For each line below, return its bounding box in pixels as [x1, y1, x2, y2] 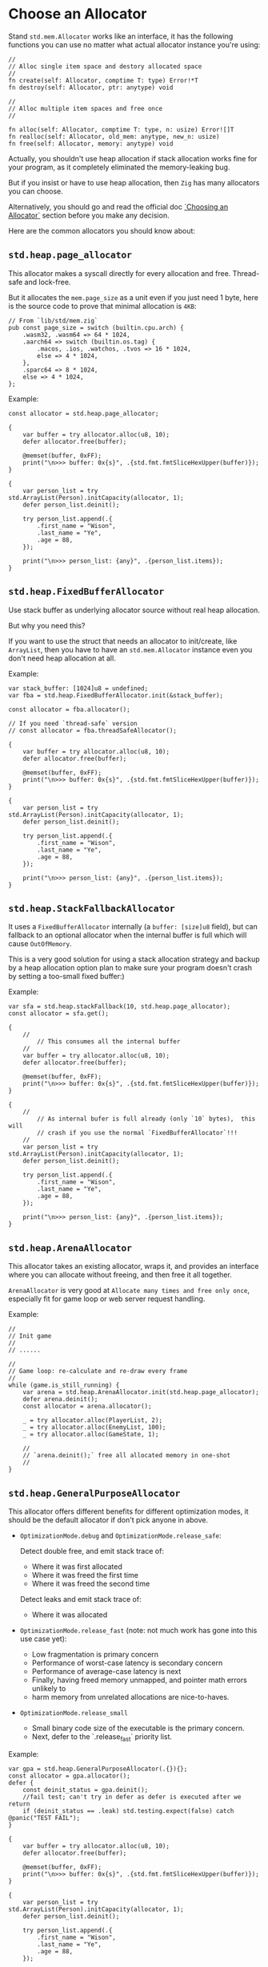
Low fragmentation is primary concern [31, 1650, 158, 1659]
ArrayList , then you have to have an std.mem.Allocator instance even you [8, 644, 253, 654]
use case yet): [19, 1634, 67, 1644]
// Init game [8, 1332, 52, 1340]
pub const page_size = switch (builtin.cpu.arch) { [8, 323, 184, 331]
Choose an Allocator [8, 5, 147, 23]
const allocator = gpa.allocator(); [8, 1771, 130, 1780]
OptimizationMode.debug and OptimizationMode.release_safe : [19, 1530, 222, 1540]
